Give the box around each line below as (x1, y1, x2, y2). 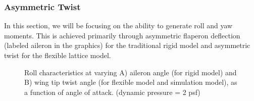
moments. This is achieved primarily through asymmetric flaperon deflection (4, 30, 240, 40)
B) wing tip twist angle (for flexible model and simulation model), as (24, 77, 237, 87)
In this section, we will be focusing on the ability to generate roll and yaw (4, 20, 233, 31)
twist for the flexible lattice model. (4, 50, 111, 60)
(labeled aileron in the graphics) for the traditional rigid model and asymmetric (4, 40, 250, 50)
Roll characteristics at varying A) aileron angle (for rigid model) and (24, 67, 237, 77)
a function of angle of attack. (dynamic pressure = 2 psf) (24, 86, 200, 97)
